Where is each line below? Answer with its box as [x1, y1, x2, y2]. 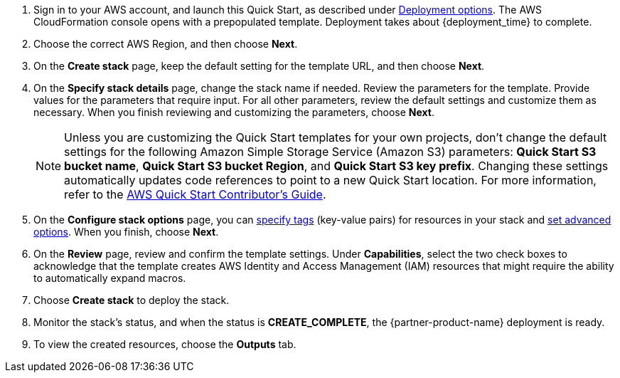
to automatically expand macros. [33, 272, 186, 284]
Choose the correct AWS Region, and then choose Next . [33, 38, 298, 50]
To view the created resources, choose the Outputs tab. [33, 338, 296, 350]
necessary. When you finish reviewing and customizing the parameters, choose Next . [33, 106, 435, 118]
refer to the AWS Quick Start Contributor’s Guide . [64, 187, 326, 201]
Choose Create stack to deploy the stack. [33, 294, 230, 306]
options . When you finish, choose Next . [33, 226, 219, 238]
